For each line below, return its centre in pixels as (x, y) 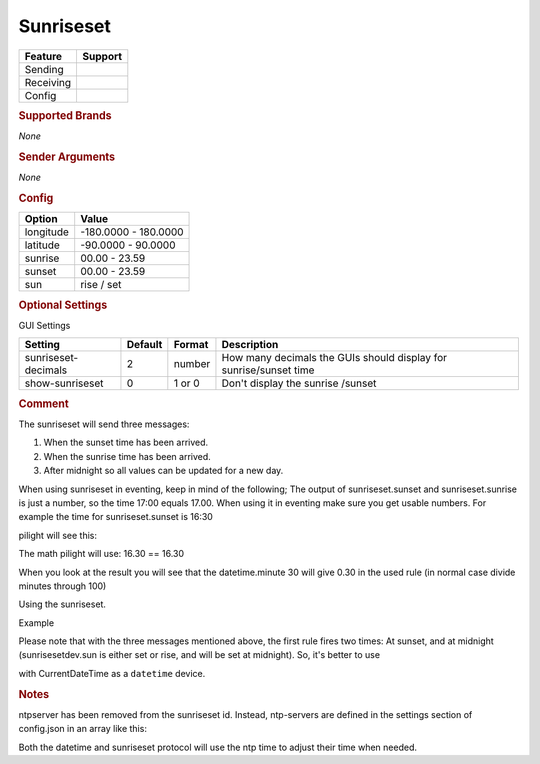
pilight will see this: (58, 535)
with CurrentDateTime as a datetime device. (112, 673)
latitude (42, 245)
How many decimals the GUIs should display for (334, 358)
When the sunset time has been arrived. (126, 442)
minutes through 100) (62, 586)
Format (191, 345)
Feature (43, 56)
